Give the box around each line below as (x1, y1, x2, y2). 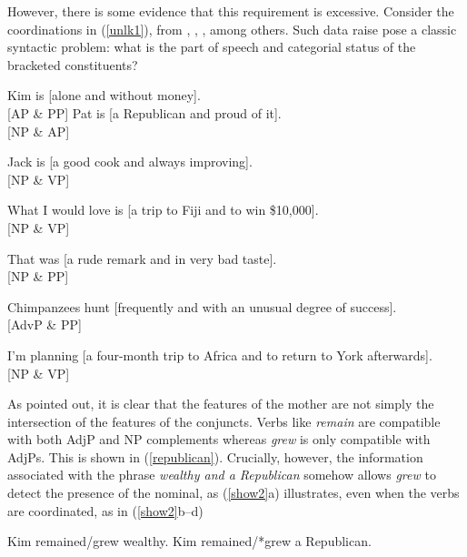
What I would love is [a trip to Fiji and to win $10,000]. (7, 200, 319, 219)
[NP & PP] (7, 267, 69, 286)
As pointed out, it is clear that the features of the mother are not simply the (7, 394, 434, 413)
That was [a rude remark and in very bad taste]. (7, 248, 277, 268)
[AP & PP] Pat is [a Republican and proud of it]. (7, 103, 282, 122)
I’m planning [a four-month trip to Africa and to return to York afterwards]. (7, 345, 432, 364)
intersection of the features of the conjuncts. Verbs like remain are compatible (7, 411, 441, 430)
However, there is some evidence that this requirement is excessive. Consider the (7, 2, 454, 20)
